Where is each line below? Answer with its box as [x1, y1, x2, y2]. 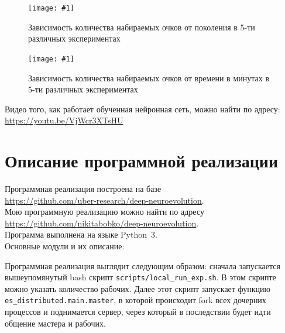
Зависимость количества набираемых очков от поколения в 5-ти [28, 20, 255, 33]
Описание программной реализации [5, 149, 279, 173]
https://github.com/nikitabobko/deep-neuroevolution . [5, 217, 199, 229]
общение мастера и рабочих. [5, 317, 106, 329]
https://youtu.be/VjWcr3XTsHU [5, 114, 123, 126]
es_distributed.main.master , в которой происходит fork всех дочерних [5, 294, 266, 306]
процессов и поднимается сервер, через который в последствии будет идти [5, 305, 271, 318]
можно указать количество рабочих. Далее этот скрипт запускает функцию [5, 282, 271, 294]
